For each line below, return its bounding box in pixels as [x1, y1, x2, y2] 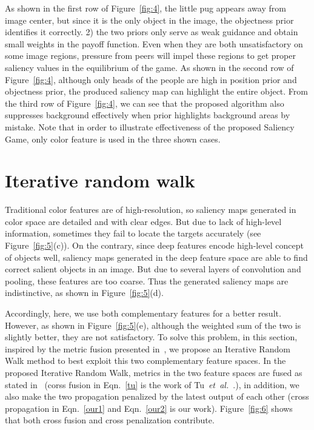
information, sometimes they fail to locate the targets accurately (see [5, 227, 261, 240]
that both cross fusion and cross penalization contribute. [5, 414, 215, 426]
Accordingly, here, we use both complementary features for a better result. [5, 307, 281, 319]
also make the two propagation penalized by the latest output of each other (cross [5, 390, 309, 403]
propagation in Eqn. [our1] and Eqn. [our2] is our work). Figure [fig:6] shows [5, 401, 293, 414]
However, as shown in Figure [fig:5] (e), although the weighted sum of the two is [5, 318, 301, 331]
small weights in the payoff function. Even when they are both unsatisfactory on [5, 37, 303, 50]
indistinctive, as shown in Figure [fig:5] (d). [5, 286, 164, 299]
